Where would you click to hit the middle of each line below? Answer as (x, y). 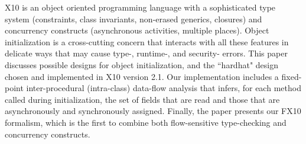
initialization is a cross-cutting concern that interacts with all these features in (147, 41)
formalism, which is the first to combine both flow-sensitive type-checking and (146, 122)
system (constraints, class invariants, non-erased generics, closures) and (134, 19)
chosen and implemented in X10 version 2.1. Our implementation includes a (142, 76)
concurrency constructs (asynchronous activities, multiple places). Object (137, 30)
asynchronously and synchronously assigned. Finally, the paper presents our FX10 (153, 111)
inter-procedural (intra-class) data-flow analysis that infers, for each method (164, 88)
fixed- (292, 76)
